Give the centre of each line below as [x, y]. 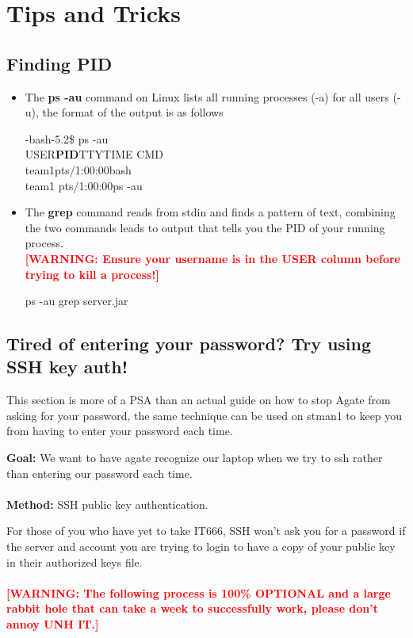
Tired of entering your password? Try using [189, 344]
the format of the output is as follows [133, 112]
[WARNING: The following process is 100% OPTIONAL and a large [199, 592]
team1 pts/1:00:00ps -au [84, 185]
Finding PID [59, 63]
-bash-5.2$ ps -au [67, 138]
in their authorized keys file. [75, 562]
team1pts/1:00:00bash [78, 169]
